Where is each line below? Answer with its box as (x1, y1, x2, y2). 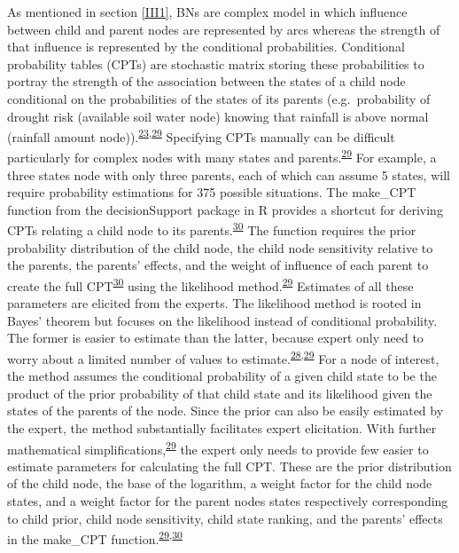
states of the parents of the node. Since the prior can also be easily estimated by (7, 401, 444, 420)
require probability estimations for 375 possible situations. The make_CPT (7, 183, 416, 201)
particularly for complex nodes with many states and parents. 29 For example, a (7, 146, 437, 167)
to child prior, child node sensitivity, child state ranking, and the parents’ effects (7, 509, 443, 527)
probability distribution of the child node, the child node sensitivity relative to (7, 238, 433, 257)
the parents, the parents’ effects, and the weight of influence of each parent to (7, 256, 429, 274)
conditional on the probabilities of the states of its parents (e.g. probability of (7, 89, 431, 107)
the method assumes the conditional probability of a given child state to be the (7, 367, 437, 385)
